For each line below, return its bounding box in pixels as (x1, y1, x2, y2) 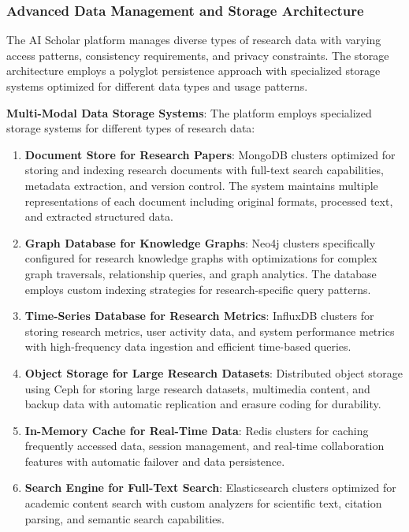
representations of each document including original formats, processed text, (24, 192, 393, 209)
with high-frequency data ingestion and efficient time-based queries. (24, 338, 351, 355)
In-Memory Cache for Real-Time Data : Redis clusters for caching (24, 422, 369, 438)
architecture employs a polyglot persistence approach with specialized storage (6, 62, 381, 79)
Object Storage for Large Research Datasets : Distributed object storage (24, 364, 403, 381)
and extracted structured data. (24, 208, 173, 225)
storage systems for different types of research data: (6, 120, 255, 136)
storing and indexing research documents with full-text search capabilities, (24, 162, 384, 178)
